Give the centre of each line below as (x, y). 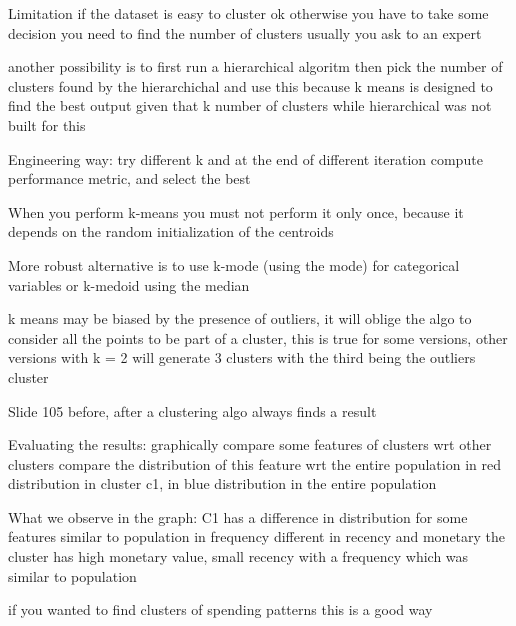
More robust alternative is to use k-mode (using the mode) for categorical (234, 264)
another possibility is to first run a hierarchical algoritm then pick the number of (255, 66)
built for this (47, 124)
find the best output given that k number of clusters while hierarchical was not (250, 105)
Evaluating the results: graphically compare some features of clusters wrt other (250, 444)
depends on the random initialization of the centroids (171, 231)
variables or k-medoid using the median (129, 284)
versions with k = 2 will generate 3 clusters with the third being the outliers (242, 357)
